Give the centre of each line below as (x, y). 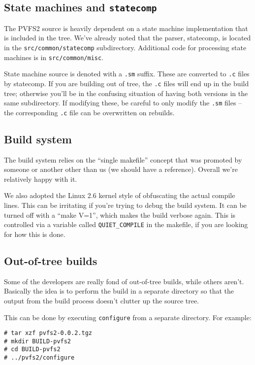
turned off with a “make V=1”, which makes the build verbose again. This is (120, 215)
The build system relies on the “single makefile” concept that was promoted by (123, 159)
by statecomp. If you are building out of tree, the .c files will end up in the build (127, 83)
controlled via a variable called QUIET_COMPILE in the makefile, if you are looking (126, 224)
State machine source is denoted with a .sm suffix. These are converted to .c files (127, 74)
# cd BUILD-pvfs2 (32, 349)
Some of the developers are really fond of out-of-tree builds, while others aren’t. (124, 281)
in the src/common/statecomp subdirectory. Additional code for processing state (125, 47)
